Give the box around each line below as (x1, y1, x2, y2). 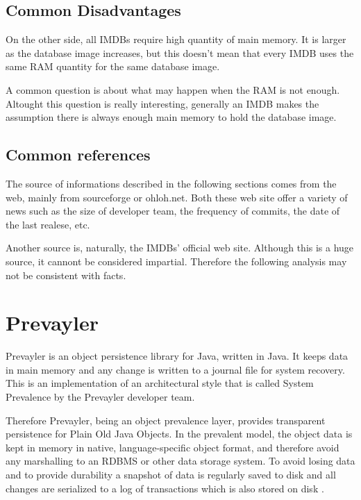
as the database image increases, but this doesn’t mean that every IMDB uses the (6, 45, 354, 60)
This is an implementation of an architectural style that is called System (6, 376, 314, 390)
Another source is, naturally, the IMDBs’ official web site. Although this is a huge (6, 240, 354, 255)
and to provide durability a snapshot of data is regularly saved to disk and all (6, 467, 336, 481)
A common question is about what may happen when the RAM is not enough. (6, 82, 340, 97)
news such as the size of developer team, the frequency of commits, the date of (6, 203, 340, 218)
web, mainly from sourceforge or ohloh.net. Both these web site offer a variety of (6, 190, 348, 204)
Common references (6, 144, 151, 165)
